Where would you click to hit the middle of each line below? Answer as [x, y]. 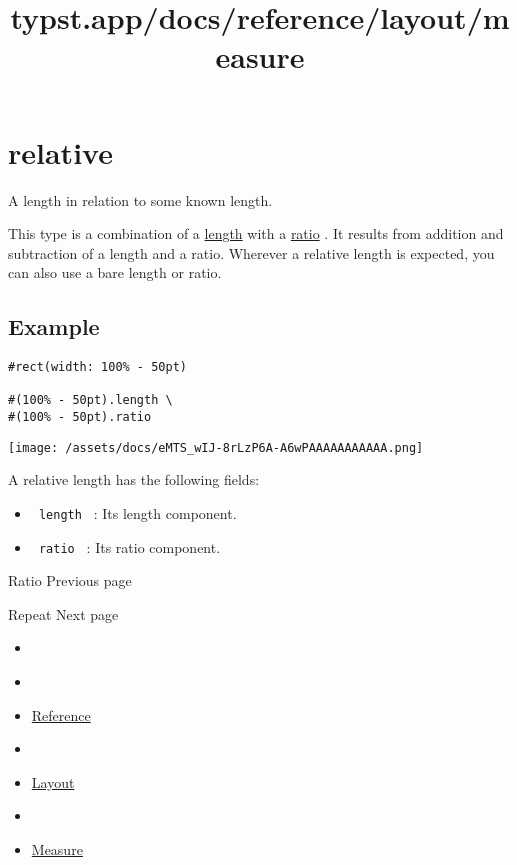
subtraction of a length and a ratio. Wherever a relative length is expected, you [251, 252]
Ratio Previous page [70, 580]
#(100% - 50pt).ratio [80, 417]
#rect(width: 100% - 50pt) [97, 367]
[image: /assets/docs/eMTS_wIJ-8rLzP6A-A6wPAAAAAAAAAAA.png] [216, 447]
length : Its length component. [137, 512]
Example [54, 326]
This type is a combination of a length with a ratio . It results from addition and [256, 233]
